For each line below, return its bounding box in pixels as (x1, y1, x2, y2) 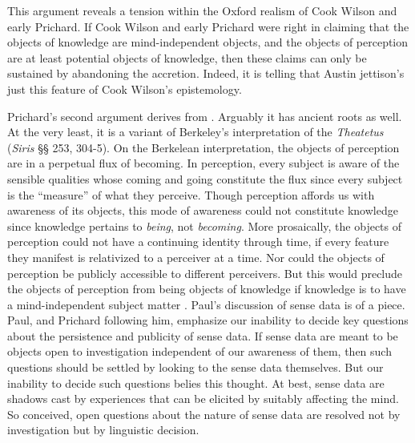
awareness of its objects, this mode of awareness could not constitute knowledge (7, 202, 398, 219)
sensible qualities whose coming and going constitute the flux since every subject (7, 170, 403, 187)
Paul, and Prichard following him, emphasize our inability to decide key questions (7, 312, 409, 328)
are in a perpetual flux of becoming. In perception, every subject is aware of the (7, 155, 400, 171)
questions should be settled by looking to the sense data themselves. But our (7, 359, 384, 376)
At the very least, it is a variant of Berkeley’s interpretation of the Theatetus (7, 123, 384, 140)
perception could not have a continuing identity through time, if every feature (7, 233, 389, 250)
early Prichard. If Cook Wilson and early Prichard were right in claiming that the (7, 18, 409, 34)
